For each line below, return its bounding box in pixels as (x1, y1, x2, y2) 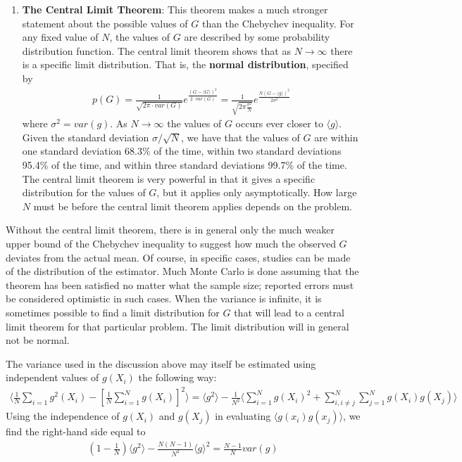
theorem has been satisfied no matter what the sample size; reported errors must (6, 277, 354, 292)
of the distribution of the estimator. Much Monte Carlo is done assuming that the (6, 264, 359, 278)
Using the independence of (6, 409, 120, 423)
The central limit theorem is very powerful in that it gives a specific (22, 171, 316, 186)
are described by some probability (184, 30, 330, 44)
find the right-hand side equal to (6, 424, 146, 439)
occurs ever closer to (235, 116, 323, 131)
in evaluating (215, 409, 271, 423)
